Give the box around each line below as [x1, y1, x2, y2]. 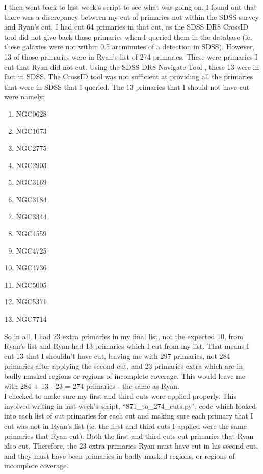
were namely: [4, 91, 45, 102]
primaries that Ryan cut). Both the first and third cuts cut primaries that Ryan [4, 430, 254, 441]
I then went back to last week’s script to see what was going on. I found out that [4, 2, 257, 12]
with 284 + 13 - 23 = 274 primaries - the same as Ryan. [4, 380, 179, 391]
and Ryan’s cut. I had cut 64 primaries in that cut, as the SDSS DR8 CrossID [4, 21, 249, 32]
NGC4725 [16, 245, 47, 256]
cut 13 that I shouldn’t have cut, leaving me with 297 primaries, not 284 [4, 350, 230, 361]
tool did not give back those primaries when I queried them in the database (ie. [4, 31, 252, 42]
